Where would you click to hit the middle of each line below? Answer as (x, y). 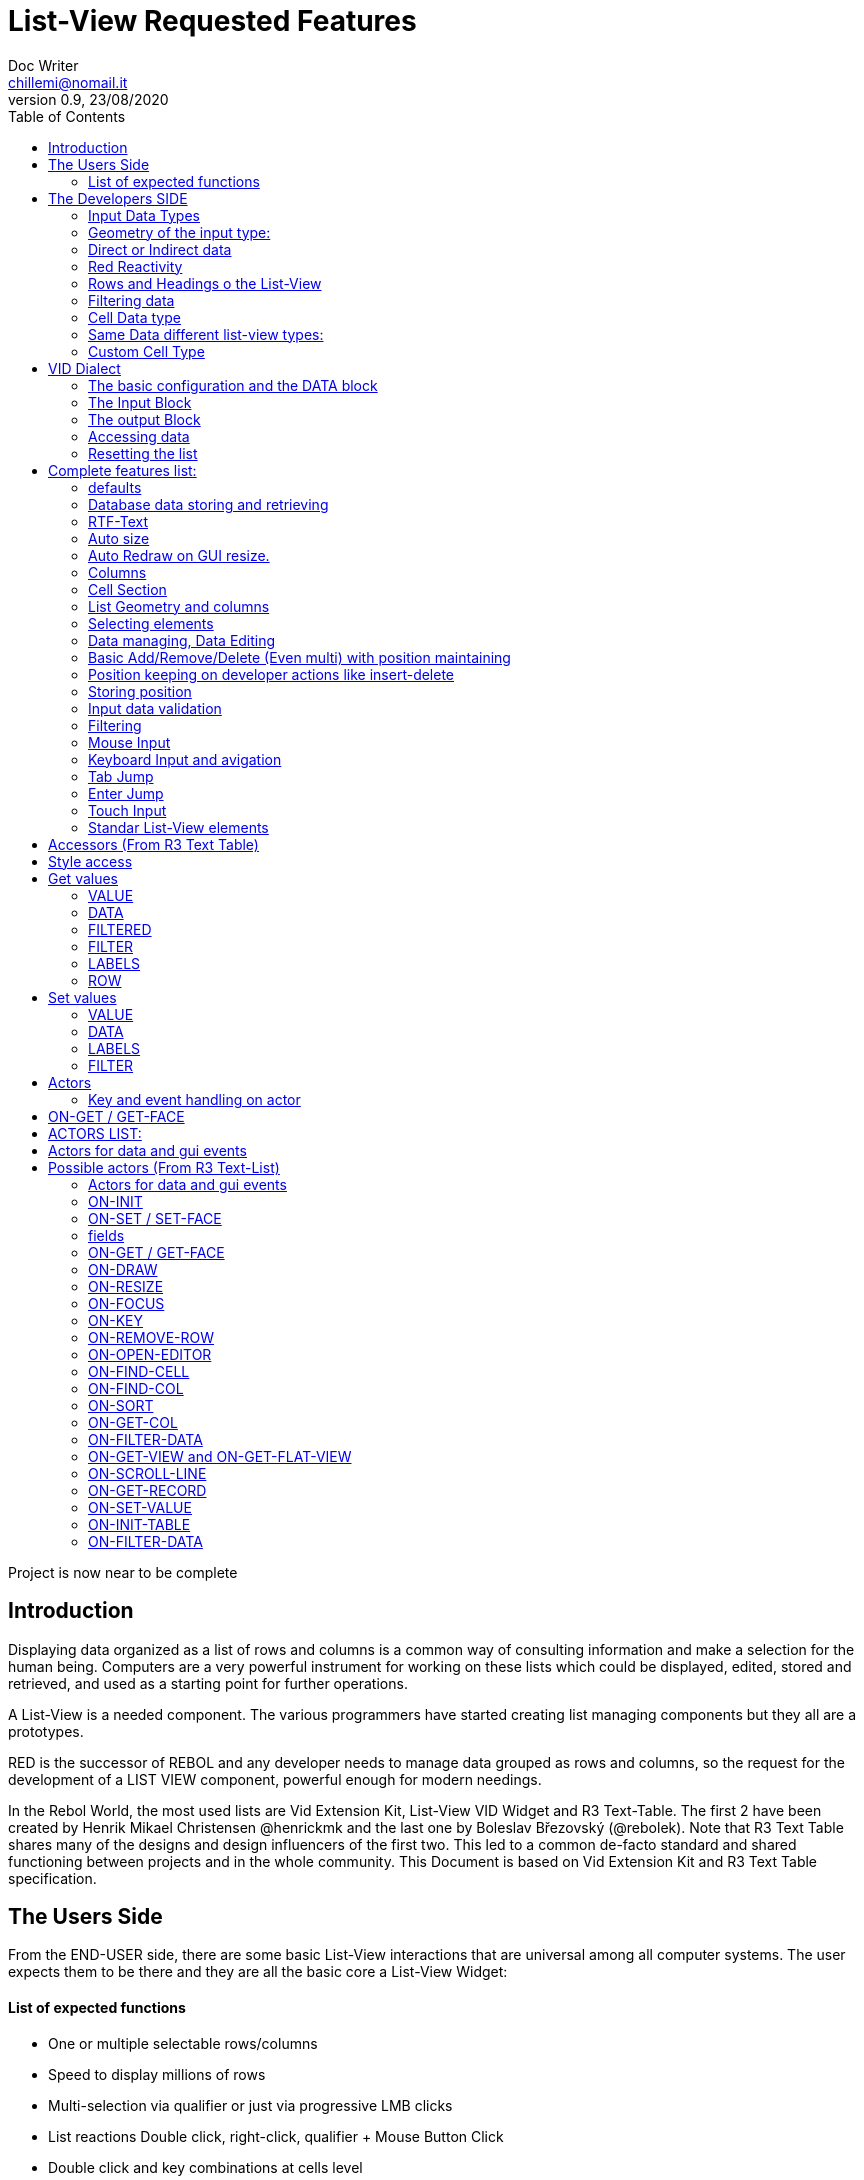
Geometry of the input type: (179, 232)
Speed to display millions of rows (157, 2074)
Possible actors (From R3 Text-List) (164, 1167)
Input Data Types (144, 215)
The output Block (144, 419)
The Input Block (140, 402)
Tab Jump (121, 776)
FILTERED (120, 929)
